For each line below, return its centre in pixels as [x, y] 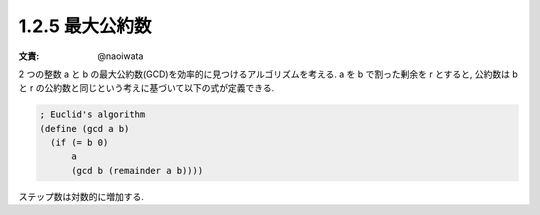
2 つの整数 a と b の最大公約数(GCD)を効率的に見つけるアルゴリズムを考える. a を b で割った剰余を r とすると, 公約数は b [268, 74]
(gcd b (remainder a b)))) [137, 170]
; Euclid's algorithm [92, 114]
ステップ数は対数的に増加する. [81, 196]
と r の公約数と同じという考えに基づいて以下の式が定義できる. [146, 88]
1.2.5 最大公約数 [85, 26]
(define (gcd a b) [84, 128]
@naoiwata [120, 56]
